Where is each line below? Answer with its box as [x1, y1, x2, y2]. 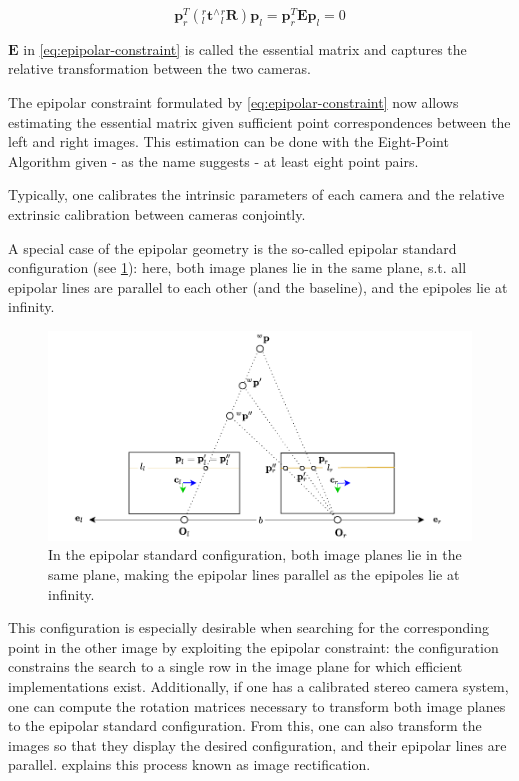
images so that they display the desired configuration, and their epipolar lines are [8, 734, 507, 755]
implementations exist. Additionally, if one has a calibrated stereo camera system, [8, 675, 509, 696]
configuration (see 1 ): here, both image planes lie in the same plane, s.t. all [8, 257, 467, 278]
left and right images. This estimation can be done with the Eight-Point [8, 131, 449, 152]
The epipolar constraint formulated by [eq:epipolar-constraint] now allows [8, 92, 459, 113]
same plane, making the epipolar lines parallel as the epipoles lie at [48, 563, 460, 584]
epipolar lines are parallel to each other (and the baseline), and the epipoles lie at [8, 276, 508, 297]
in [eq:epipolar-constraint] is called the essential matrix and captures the [23, 38, 467, 59]
